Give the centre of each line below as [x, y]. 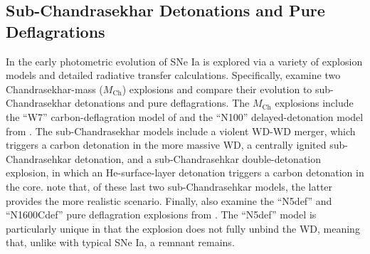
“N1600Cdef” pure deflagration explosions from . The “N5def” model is [161, 215]
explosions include [314, 103]
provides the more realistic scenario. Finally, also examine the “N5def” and [169, 200]
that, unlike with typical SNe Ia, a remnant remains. [120, 242]
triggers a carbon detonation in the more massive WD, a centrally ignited [166, 145]
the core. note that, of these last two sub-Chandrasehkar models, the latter [169, 186]
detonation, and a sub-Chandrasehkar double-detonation [198, 158]
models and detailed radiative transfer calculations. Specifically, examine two [173, 75]
